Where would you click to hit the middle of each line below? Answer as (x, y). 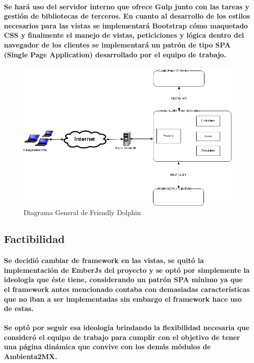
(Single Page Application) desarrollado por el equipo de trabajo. (115, 54)
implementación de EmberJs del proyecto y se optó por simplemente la (127, 270)
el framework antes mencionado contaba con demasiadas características (127, 289)
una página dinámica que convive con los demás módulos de (107, 347)
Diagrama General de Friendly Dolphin (82, 212)
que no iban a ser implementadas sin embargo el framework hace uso (123, 299)
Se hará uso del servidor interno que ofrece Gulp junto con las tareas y (127, 6)
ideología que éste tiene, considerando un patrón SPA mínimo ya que (123, 279)
